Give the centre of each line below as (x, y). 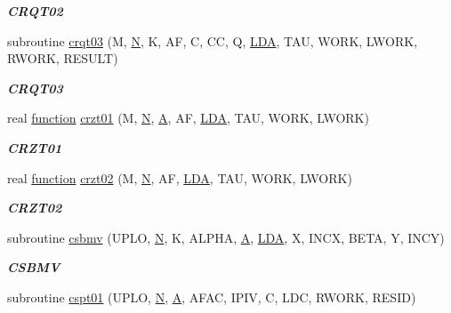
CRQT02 (35, 11)
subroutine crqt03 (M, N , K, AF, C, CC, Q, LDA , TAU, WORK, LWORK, (213, 40)
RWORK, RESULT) (63, 58)
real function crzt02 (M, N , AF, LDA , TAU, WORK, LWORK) (180, 177)
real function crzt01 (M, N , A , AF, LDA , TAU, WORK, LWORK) (188, 118)
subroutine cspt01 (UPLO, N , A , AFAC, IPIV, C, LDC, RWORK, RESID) (212, 297)
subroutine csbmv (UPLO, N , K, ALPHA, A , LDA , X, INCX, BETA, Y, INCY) (226, 237)
